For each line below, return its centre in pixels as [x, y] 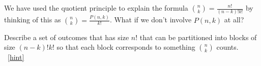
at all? [234, 20]
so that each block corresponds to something [126, 47]
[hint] [16, 57]
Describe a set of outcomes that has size [67, 37]
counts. [227, 47]
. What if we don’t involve [151, 20]
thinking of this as [33, 20]
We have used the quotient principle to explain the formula [96, 8]
